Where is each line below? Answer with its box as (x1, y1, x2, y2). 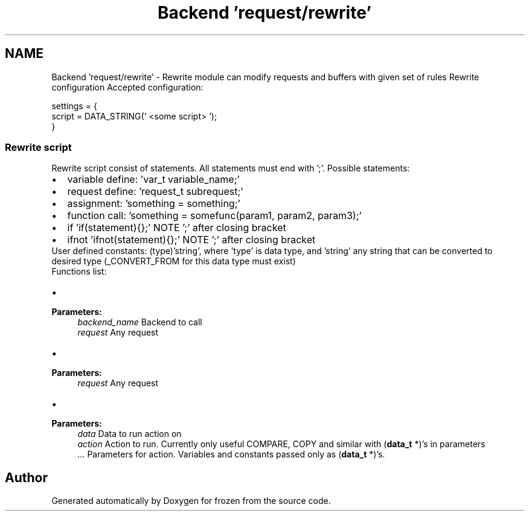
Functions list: (51, 266, 107, 277)
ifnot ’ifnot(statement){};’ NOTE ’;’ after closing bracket (67, 234, 316, 246)
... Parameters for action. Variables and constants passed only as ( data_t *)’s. (77, 449, 385, 460)
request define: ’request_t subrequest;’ (67, 185, 243, 198)
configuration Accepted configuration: (51, 81, 204, 92)
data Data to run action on (77, 428, 182, 439)
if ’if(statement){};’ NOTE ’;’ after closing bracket (67, 221, 286, 234)
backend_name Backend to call (77, 317, 202, 328)
